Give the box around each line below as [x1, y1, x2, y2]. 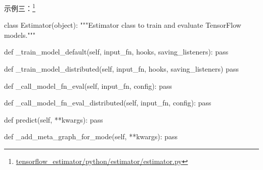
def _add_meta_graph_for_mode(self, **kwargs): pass [4, 131, 178, 142]
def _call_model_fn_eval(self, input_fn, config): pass [4, 80, 172, 91]
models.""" [4, 29, 36, 40]
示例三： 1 [4, 2, 35, 13]
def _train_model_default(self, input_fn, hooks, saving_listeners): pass [4, 46, 229, 57]
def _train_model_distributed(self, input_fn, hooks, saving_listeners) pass [4, 64, 239, 74]
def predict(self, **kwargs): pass [4, 114, 103, 125]
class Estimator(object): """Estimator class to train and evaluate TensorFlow [4, 20, 241, 30]
